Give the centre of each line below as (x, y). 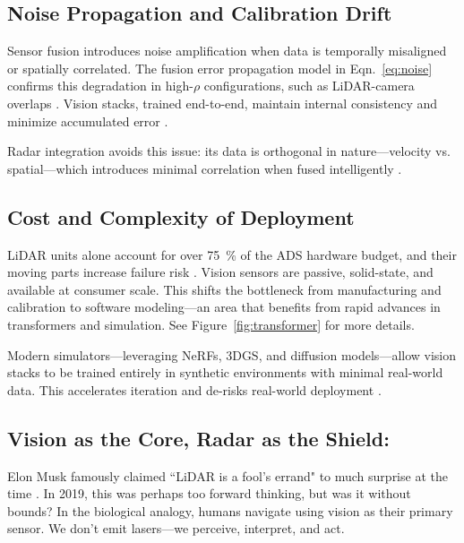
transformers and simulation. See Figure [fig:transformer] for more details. (211, 324)
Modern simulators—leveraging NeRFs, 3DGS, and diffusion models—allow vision (232, 354)
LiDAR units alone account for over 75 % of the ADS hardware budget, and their (232, 254)
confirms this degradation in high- (100, 86)
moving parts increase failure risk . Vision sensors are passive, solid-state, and (220, 272)
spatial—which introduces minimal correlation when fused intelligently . (205, 168)
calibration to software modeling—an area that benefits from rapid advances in (224, 307)
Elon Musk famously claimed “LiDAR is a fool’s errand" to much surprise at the (228, 475)
